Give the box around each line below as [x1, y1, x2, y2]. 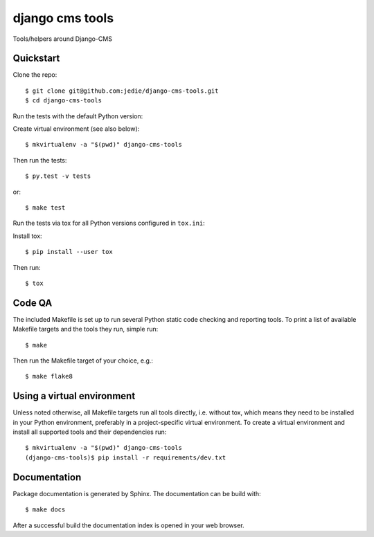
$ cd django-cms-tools [25, 97, 103, 104]
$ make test [25, 203, 66, 211]
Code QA [12, 297, 53, 309]
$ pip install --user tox [25, 248, 114, 256]
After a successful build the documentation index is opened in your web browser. [12, 521, 245, 529]
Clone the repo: [12, 71, 57, 79]
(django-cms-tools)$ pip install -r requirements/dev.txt [25, 453, 226, 462]
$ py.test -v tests [25, 172, 91, 180]
